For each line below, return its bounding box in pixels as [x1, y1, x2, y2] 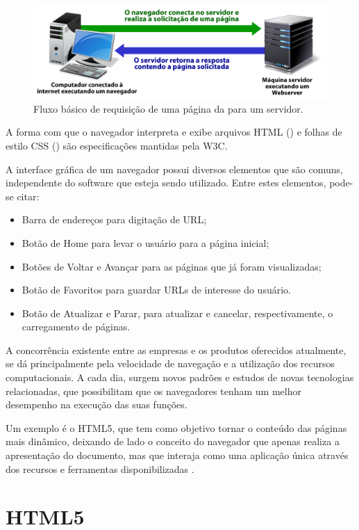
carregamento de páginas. [22, 319, 131, 334]
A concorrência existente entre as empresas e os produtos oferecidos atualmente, [6, 342, 347, 357]
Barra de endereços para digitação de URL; [22, 212, 207, 227]
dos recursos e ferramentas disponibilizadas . [6, 461, 194, 476]
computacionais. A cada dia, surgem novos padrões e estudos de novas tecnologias [6, 370, 354, 385]
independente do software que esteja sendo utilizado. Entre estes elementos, [6, 175, 326, 190]
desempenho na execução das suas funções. [6, 397, 187, 412]
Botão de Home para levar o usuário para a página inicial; [22, 235, 269, 250]
